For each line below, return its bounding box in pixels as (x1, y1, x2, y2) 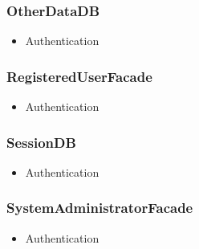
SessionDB (6, 132, 76, 152)
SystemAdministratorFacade (6, 198, 193, 218)
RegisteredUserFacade (6, 66, 152, 86)
